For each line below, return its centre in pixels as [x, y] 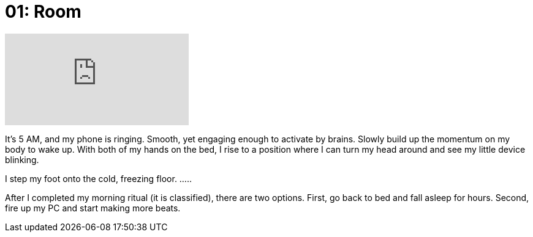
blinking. [22, 159]
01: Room [43, 12]
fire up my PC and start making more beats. [93, 208]
